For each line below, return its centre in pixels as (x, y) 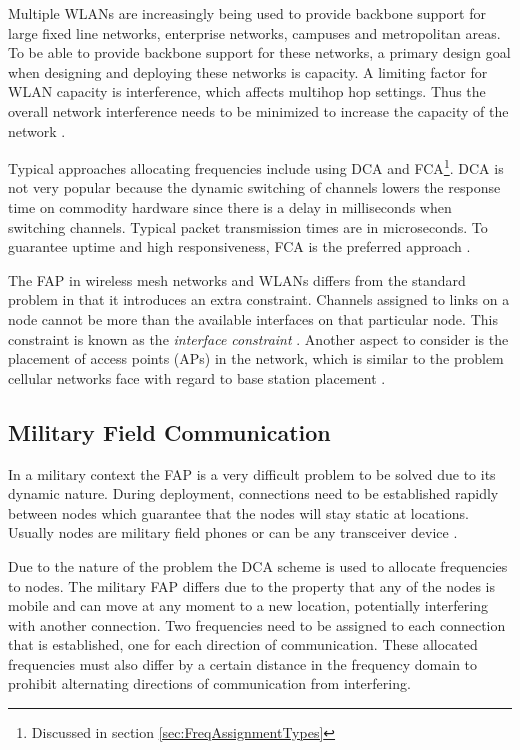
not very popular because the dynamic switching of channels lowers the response (254, 187)
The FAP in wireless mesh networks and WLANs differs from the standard (237, 279)
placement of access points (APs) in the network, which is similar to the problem (256, 358)
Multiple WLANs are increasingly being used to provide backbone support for (247, 13)
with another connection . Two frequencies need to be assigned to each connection (257, 624)
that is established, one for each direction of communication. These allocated (243, 644)
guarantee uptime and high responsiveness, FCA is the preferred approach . (239, 246)
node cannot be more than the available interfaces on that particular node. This (253, 318)
